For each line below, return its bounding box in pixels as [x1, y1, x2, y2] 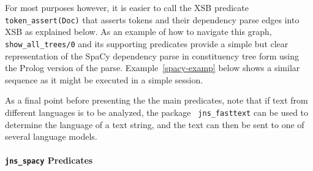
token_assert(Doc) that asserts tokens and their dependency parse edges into [5, 13, 300, 26]
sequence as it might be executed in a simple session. [5, 73, 203, 86]
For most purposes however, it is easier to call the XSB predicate [5, 1, 249, 13]
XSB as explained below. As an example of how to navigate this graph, [5, 25, 272, 38]
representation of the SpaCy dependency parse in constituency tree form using [5, 49, 300, 62]
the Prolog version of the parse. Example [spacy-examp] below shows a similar [5, 61, 300, 74]
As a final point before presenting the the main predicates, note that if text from [5, 94, 308, 107]
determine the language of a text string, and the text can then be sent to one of [5, 118, 304, 131]
